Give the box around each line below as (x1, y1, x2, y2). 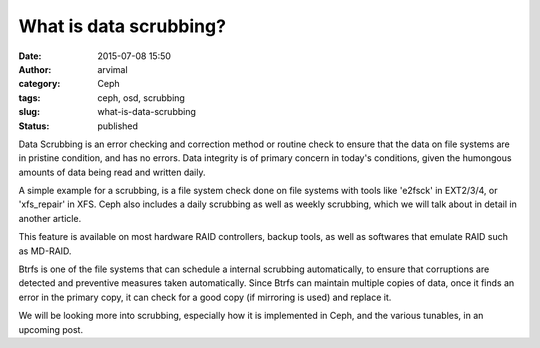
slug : (18, 106, 40, 118)
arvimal (97, 63, 129, 75)
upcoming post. (18, 323, 84, 335)
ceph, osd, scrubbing (97, 91, 185, 104)
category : (18, 78, 61, 90)
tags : (18, 91, 41, 104)
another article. (18, 212, 82, 224)
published (97, 120, 139, 132)
